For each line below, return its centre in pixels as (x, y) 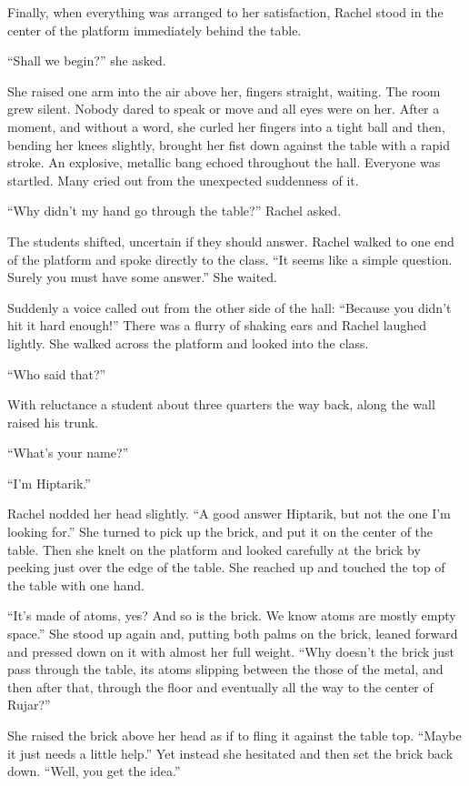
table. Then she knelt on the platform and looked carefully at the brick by (214, 549)
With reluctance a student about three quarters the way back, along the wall (221, 404)
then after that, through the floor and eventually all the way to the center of (220, 686)
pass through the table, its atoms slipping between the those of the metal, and (225, 669)
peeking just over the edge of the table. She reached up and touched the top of (226, 567)
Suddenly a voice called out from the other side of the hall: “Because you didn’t (230, 307)
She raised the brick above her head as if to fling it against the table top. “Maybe (234, 735)
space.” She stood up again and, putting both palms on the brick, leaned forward (233, 634)
